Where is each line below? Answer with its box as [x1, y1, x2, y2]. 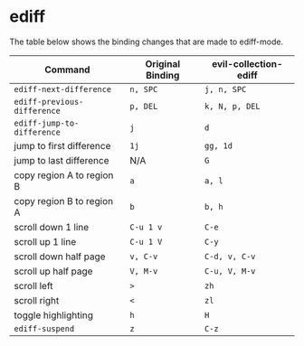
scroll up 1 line [14, 235, 77, 248]
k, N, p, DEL [204, 101, 261, 111]
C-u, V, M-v [204, 266, 256, 276]
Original [145, 57, 181, 70]
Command [44, 63, 90, 76]
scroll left [14, 279, 53, 292]
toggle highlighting [14, 309, 93, 322]
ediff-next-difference [14, 84, 111, 94]
